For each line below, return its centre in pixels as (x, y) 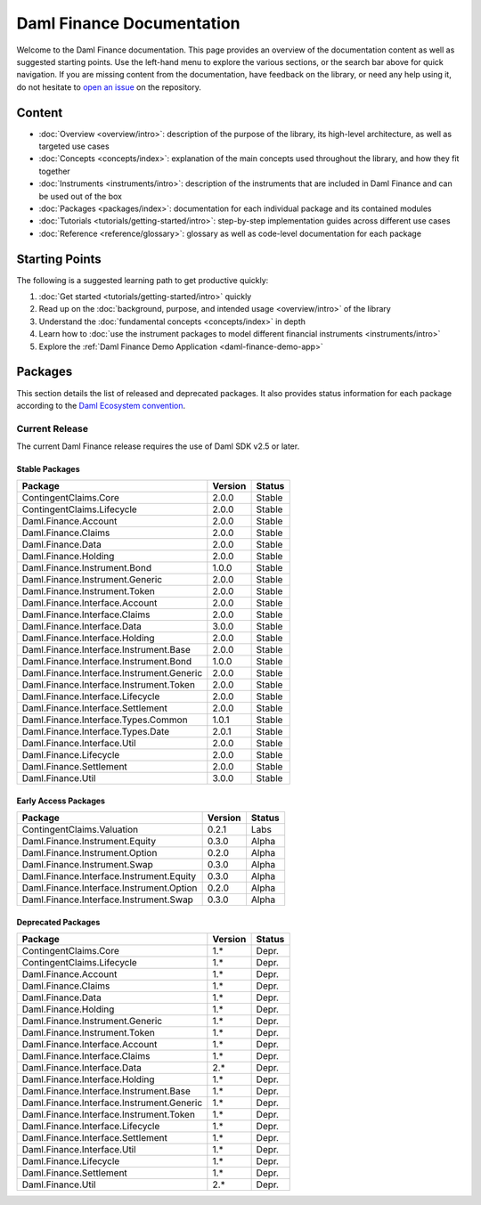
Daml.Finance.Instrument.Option (90, 853)
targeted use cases (74, 146)
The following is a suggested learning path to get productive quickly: (143, 280)
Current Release (53, 428)
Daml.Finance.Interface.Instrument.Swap (107, 900)
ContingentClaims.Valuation (80, 830)
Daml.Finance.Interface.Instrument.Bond (107, 662)
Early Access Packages (61, 801)
